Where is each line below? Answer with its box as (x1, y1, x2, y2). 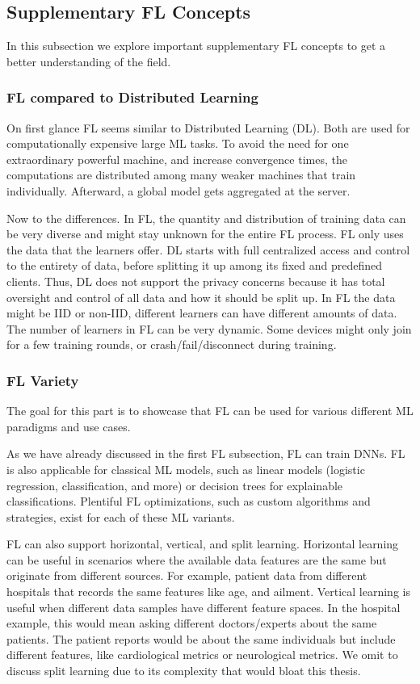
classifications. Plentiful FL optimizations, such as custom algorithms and (6, 493, 371, 510)
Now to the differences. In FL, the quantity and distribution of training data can (6, 209, 406, 226)
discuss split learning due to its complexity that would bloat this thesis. (6, 662, 361, 679)
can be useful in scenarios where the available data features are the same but (6, 551, 387, 568)
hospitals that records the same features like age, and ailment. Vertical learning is (6, 583, 410, 600)
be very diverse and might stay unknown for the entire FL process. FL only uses (6, 225, 404, 242)
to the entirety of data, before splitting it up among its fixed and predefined (6, 257, 383, 274)
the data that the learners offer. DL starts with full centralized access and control (6, 241, 410, 258)
